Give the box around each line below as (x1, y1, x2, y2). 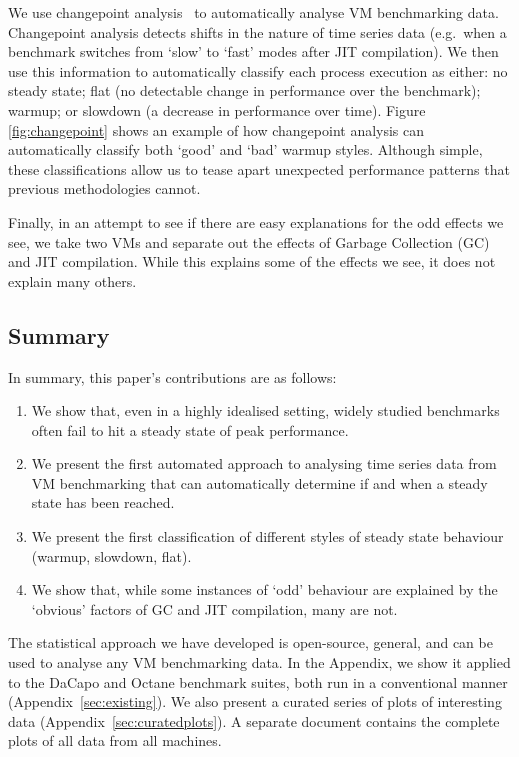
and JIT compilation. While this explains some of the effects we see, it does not (8, 251, 496, 272)
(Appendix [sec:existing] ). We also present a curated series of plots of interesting (8, 691, 502, 712)
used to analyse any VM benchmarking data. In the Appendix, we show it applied (8, 652, 511, 673)
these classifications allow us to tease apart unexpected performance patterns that (8, 158, 510, 179)
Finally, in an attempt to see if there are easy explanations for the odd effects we (8, 211, 504, 232)
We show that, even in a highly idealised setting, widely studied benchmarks (31, 400, 500, 421)
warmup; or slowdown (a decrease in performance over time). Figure (8, 99, 426, 120)
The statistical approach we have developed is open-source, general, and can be (8, 632, 493, 653)
